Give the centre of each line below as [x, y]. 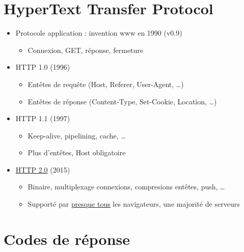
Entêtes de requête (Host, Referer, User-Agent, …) [106, 84]
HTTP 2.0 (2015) [43, 169]
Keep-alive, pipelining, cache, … [77, 135]
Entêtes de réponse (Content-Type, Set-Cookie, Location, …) [122, 101]
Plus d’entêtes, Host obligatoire [77, 152]
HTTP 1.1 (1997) [43, 118]
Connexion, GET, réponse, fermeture [86, 50]
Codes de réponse [67, 239]
